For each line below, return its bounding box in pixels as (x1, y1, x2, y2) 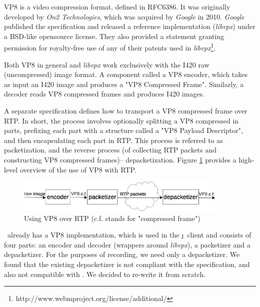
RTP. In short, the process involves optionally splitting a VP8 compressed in (4, 115, 239, 125)
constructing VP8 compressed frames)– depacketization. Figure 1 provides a (4, 154, 236, 164)
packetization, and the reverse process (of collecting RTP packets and (4, 144, 217, 155)
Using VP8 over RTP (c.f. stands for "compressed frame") (24, 212, 200, 223)
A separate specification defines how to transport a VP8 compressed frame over (4, 105, 247, 115)
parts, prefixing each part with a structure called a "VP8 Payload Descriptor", (4, 125, 243, 135)
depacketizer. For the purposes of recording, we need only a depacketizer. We (4, 249, 240, 259)
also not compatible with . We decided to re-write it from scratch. (4, 268, 206, 279)
